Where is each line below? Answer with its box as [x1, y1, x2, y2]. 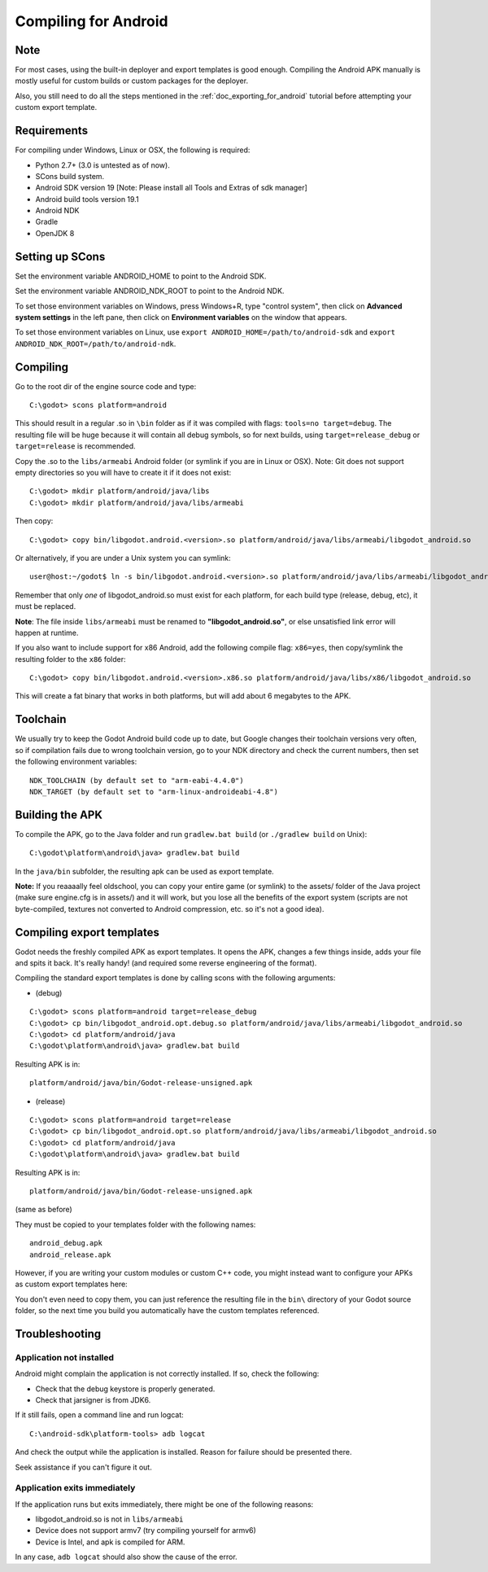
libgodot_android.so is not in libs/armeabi [35, 1514, 184, 1524]
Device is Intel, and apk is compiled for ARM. [35, 1537, 185, 1547]
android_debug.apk [29, 1238, 103, 1248]
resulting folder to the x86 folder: [15, 654, 126, 663]
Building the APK [15, 808, 103, 821]
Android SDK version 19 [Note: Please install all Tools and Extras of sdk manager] [35, 183, 308, 193]
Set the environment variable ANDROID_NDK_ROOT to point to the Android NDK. [15, 286, 285, 296]
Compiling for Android [15, 12, 168, 30]
